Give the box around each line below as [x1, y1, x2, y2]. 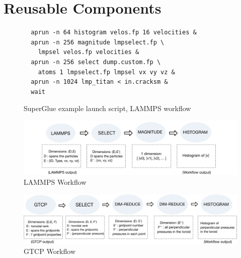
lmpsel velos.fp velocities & [38, 48, 139, 56]
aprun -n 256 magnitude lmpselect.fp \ [31, 38, 165, 46]
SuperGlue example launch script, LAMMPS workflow [24, 103, 191, 114]
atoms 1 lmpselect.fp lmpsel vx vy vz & [38, 68, 175, 76]
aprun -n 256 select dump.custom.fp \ [31, 58, 161, 66]
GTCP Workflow [24, 245, 76, 256]
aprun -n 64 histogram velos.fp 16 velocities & [31, 29, 197, 36]
